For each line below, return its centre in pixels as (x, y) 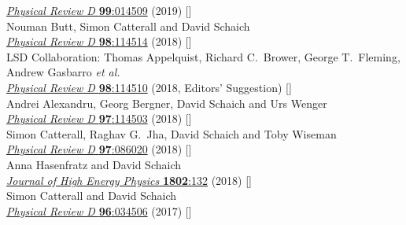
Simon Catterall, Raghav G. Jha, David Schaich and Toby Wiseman (172, 133)
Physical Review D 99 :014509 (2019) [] (99, 10)
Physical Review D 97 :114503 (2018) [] (99, 118)
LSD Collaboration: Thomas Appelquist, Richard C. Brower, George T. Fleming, (203, 56)
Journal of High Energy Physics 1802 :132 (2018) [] (129, 180)
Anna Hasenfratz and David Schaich (94, 164)
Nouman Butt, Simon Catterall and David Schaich (128, 26)
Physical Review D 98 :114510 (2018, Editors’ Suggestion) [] (149, 87)
